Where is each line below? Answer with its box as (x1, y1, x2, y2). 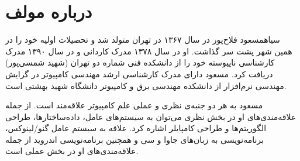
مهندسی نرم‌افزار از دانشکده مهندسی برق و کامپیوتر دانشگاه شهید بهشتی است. (5, 79, 287, 91)
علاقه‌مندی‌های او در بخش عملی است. (5, 145, 139, 157)
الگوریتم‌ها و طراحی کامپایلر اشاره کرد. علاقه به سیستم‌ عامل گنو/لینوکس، (5, 122, 267, 134)
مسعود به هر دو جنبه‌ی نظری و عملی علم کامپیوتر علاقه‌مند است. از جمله (5, 99, 263, 111)
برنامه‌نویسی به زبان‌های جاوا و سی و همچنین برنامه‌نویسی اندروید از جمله (5, 133, 264, 145)
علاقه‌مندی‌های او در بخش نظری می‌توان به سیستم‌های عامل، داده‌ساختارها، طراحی (5, 110, 296, 122)
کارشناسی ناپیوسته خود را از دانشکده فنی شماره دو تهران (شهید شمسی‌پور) (5, 56, 275, 68)
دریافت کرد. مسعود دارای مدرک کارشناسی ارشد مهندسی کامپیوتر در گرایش (5, 67, 273, 80)
